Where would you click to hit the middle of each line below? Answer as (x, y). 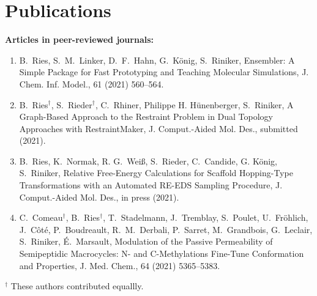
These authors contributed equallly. (77, 286)
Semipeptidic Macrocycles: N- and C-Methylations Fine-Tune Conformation (162, 253)
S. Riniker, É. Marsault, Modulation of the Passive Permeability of (146, 241)
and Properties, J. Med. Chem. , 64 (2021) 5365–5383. (120, 265)
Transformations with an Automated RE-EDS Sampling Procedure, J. (151, 185)
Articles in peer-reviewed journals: (79, 39)
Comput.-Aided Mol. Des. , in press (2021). (99, 197)
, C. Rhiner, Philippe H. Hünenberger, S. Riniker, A (194, 104)
